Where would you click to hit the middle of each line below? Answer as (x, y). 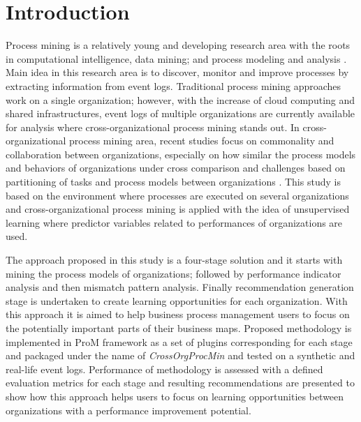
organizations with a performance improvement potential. (128, 410)
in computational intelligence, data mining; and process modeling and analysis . (176, 58)
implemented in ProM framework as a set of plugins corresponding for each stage (179, 341)
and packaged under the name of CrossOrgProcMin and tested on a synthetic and (180, 355)
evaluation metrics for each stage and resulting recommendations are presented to (180, 383)
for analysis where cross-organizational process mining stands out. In (153, 127)
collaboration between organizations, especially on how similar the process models (181, 154)
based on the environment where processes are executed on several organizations (177, 195)
